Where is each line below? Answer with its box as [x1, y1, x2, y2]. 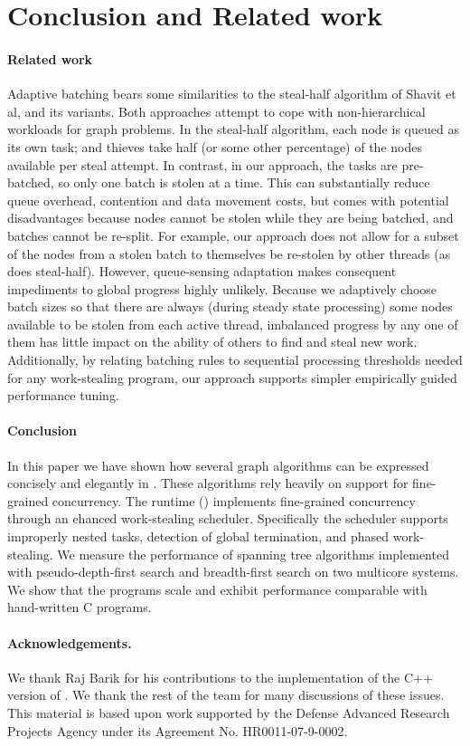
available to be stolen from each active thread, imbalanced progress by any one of [7, 314, 458, 333]
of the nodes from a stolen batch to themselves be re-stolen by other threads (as [7, 244, 451, 263]
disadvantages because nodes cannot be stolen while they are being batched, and [7, 208, 454, 227]
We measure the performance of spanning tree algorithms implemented [57, 544, 449, 563]
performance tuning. [7, 386, 119, 405]
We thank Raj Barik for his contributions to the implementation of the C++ [7, 667, 433, 686]
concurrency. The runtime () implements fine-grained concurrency [52, 491, 416, 510]
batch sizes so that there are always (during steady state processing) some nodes [7, 297, 453, 316]
